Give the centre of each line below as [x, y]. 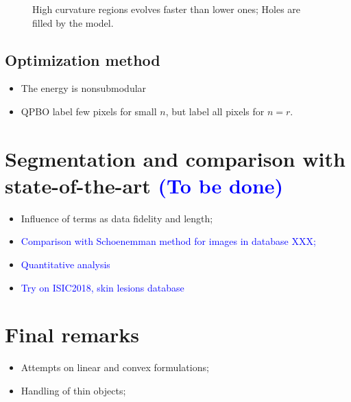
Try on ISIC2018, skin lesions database [102, 287]
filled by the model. [73, 22]
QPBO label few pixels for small [89, 111]
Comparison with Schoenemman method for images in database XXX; [168, 241]
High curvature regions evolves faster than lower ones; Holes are [167, 9]
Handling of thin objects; [73, 390]
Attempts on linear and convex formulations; [115, 367]
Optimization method [83, 59]
